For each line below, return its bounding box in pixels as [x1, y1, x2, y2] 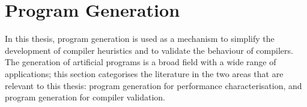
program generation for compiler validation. [5, 91, 166, 103]
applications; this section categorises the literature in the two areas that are [5, 67, 284, 80]
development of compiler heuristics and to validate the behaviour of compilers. [5, 44, 293, 56]
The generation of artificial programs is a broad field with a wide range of [5, 56, 276, 68]
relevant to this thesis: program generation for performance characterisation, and [5, 79, 302, 91]
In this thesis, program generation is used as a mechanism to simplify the [5, 32, 275, 45]
